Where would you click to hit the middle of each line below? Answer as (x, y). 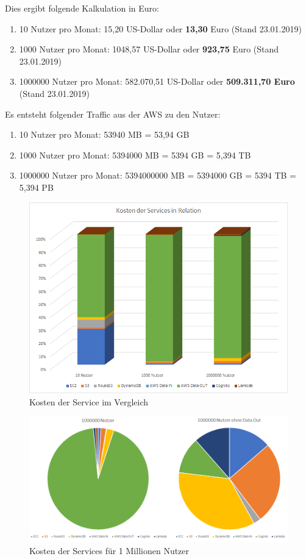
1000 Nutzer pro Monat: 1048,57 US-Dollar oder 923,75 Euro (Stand (149, 49)
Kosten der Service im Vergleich (89, 401)
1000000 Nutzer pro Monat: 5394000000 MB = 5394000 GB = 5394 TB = (158, 175)
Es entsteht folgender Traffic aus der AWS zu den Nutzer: (113, 114)
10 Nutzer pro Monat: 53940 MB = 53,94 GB (104, 134)
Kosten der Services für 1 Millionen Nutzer (109, 551)
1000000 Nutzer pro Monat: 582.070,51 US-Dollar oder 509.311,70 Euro (157, 81)
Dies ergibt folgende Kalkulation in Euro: (82, 8)
